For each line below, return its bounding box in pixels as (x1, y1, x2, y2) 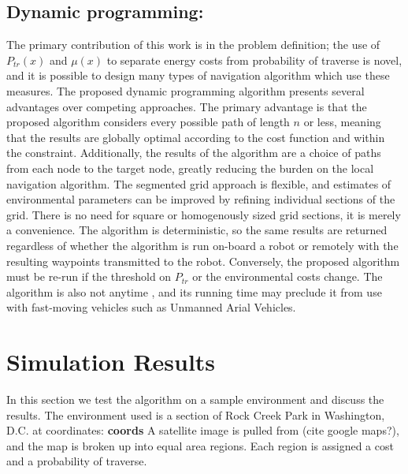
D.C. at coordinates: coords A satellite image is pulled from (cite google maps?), (6, 422, 399, 439)
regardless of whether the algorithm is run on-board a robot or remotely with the (6, 237, 399, 253)
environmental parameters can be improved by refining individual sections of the (6, 191, 395, 207)
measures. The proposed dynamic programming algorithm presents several (6, 82, 365, 99)
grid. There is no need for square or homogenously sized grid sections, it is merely (6, 206, 401, 222)
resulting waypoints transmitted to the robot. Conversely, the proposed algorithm (6, 252, 400, 269)
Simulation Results (6, 345, 216, 378)
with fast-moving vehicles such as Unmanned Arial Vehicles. (6, 299, 296, 315)
